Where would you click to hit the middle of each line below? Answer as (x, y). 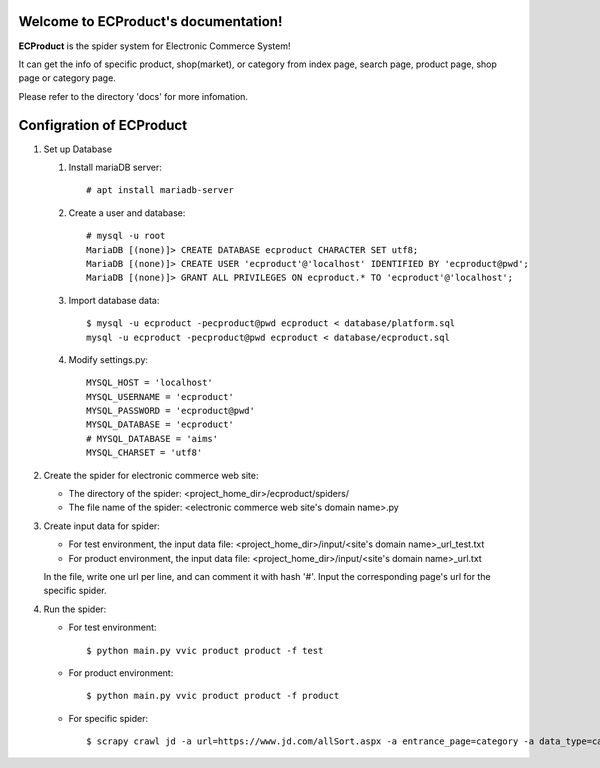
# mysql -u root (126, 236)
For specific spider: (108, 718)
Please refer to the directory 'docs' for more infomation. (133, 96)
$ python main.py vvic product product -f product (213, 696)
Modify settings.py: (108, 359)
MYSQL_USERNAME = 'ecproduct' (160, 396)
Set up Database (78, 149)
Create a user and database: (127, 212)
